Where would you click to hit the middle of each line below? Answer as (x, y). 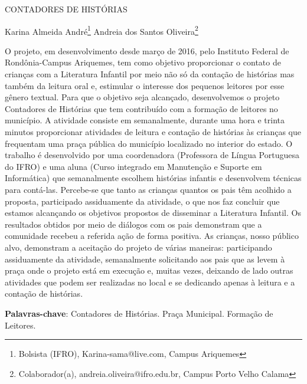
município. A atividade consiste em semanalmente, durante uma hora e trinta (145, 120)
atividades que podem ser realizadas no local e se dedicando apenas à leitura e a (150, 282)
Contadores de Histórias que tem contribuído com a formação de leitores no (141, 108)
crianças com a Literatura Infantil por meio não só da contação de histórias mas (150, 74)
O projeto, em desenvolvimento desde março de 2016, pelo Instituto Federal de (147, 50)
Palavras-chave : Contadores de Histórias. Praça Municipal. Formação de (139, 313)
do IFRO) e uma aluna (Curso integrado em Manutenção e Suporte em (133, 166)
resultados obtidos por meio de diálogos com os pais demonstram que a (133, 224)
